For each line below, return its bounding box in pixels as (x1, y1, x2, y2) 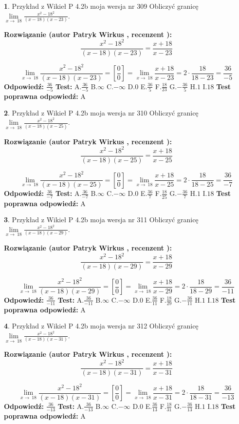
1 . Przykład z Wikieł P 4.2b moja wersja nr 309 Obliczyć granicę (4, 1, 199, 11)
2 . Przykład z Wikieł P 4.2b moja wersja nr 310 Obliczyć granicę (4, 107, 199, 117)
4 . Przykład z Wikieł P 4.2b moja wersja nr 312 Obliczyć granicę (4, 321, 199, 331)
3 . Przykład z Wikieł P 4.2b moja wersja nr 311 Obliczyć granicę (4, 214, 199, 225)
